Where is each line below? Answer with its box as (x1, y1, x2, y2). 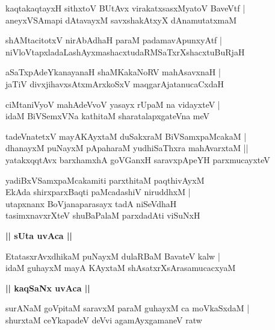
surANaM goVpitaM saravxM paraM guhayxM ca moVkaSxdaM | (5, 302, 250, 314)
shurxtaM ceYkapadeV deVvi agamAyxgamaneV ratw (5, 313, 202, 326)
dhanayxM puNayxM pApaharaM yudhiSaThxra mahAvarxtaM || (5, 142, 249, 154)
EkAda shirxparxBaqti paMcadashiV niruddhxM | (5, 185, 191, 198)
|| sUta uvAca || (5, 229, 72, 241)
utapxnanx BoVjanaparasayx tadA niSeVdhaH (5, 197, 177, 210)
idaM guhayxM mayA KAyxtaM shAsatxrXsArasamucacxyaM (5, 261, 236, 274)
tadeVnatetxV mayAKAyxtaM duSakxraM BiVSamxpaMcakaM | (5, 129, 247, 142)
